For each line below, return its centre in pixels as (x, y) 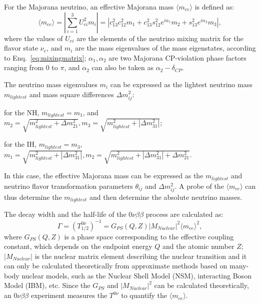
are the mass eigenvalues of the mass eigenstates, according (165, 48)
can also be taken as (122, 67)
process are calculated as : (184, 214)
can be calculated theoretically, (201, 285)
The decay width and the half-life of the (65, 214)
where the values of (33, 38)
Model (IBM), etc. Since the (47, 285)
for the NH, (22, 112)
